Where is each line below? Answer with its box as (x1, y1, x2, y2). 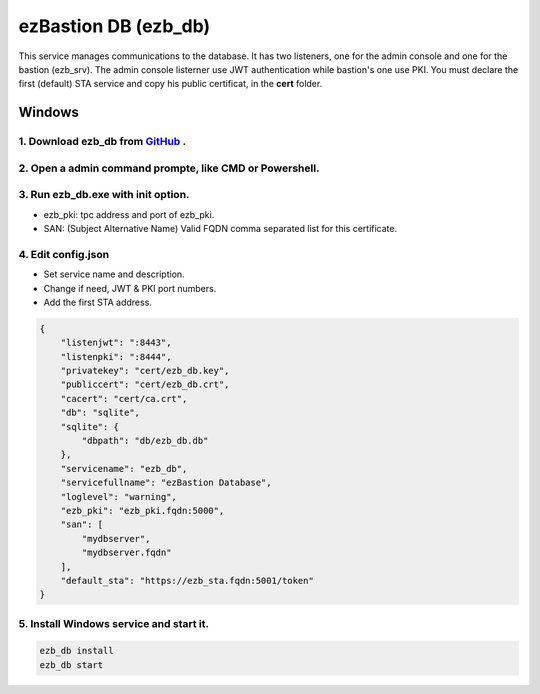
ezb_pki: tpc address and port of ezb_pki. (43, 208, 215, 220)
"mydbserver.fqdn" (81, 547, 172, 559)
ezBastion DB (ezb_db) (18, 15, 211, 37)
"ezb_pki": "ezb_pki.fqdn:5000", (60, 505, 225, 516)
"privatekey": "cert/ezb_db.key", (60, 365, 230, 377)
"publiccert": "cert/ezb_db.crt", (60, 379, 230, 390)
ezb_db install (39, 645, 114, 657)
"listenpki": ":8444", (60, 351, 172, 362)
